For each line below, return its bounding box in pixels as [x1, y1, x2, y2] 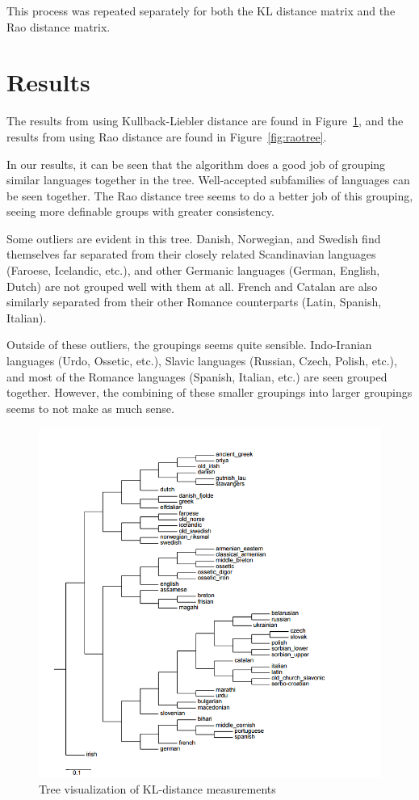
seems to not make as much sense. [6, 399, 174, 416]
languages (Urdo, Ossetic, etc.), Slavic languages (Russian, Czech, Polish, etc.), [6, 352, 397, 369]
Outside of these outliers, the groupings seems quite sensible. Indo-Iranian [6, 336, 372, 353]
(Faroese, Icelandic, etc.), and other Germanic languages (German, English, [6, 262, 380, 279]
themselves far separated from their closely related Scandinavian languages [6, 246, 376, 263]
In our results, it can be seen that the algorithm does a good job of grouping [6, 155, 386, 172]
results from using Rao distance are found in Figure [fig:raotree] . [6, 128, 327, 145]
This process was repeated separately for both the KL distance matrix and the [6, 2, 396, 19]
